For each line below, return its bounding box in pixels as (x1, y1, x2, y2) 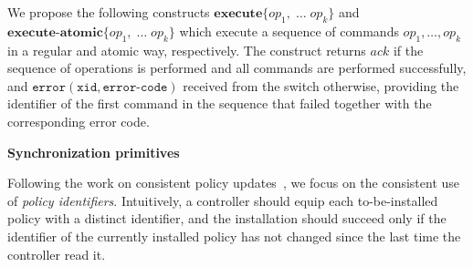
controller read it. (7, 244, 106, 263)
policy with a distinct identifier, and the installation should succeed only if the (7, 209, 447, 228)
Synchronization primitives (7, 142, 180, 161)
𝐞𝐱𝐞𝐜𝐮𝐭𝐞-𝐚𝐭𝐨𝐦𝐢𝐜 (7, 26, 103, 39)
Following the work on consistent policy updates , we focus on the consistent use (7, 173, 460, 192)
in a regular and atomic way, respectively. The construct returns (7, 40, 366, 59)
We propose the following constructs (7, 3, 210, 21)
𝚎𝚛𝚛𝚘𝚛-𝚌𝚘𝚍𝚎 (102, 80, 168, 94)
